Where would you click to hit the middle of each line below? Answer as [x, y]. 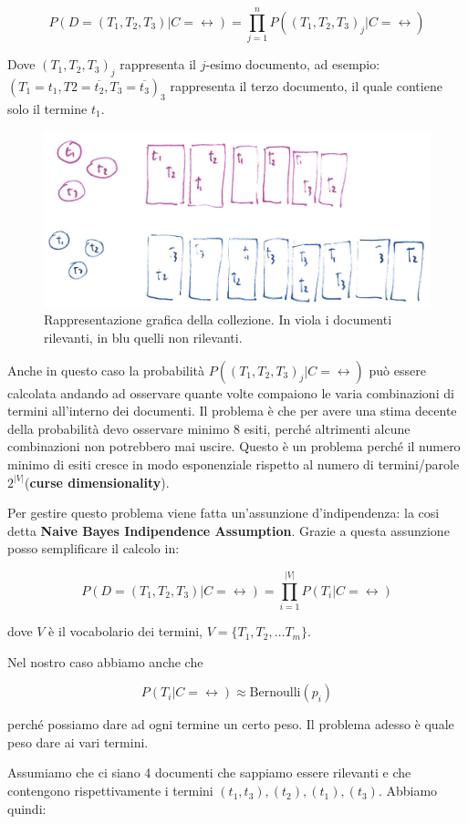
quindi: [27, 808]
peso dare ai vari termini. [78, 742]
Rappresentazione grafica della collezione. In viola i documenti [218, 319]
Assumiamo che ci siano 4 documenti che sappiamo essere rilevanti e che [209, 772]
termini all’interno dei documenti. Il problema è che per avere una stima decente [232, 411]
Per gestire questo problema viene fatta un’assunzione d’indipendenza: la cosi [224, 513]
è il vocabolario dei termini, [125, 631]
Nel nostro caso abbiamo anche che [105, 661]
